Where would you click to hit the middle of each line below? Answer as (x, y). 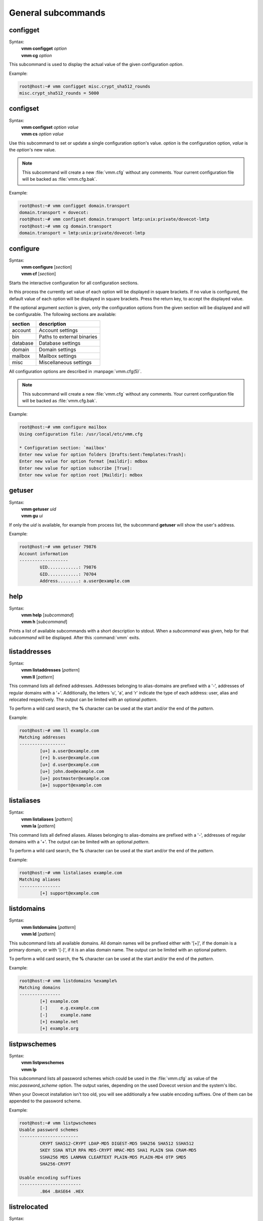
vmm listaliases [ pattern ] (47, 819)
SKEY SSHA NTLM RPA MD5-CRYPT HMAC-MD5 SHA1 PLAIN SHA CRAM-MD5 (118, 1150)
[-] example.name (66, 1015)
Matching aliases (40, 880)
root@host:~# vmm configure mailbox (63, 427)
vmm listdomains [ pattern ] (48, 927)
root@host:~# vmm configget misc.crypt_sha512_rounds (85, 86)
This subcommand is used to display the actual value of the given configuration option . (96, 64)
